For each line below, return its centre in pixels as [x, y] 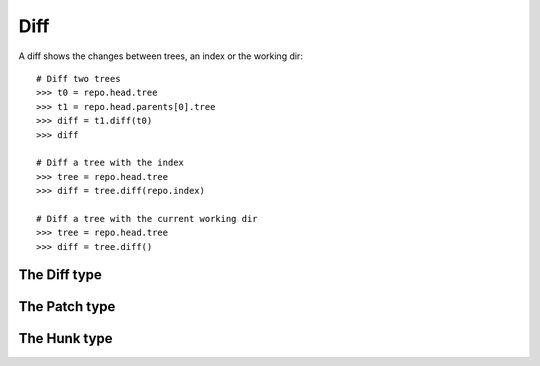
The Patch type [67, 306]
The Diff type [60, 275]
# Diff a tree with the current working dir [147, 218]
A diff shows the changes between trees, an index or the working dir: [161, 56]
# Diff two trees [78, 78]
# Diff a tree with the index [110, 163]
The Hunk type [66, 338]
